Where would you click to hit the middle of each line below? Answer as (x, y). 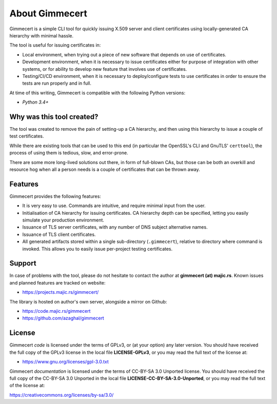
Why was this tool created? (54, 117)
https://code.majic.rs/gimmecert (56, 311)
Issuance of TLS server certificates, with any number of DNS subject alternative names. (115, 227)
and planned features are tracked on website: (57, 282)
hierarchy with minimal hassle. (42, 35)
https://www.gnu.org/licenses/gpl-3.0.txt (65, 362)
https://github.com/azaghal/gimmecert (63, 318)
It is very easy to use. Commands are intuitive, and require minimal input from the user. (114, 206)
